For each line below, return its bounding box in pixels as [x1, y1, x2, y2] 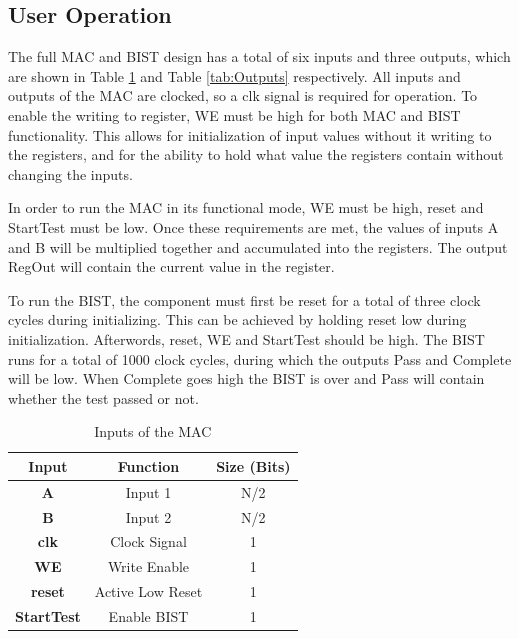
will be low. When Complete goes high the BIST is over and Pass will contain [8, 368, 485, 389]
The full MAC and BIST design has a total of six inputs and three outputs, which [8, 46, 511, 67]
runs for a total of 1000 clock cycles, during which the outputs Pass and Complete [8, 348, 512, 369]
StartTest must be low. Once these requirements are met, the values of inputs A [8, 216, 499, 237]
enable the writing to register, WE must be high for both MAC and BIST [8, 104, 461, 125]
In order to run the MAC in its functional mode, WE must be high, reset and [8, 197, 484, 218]
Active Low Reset [94, 581, 203, 602]
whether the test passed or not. [8, 387, 199, 408]
